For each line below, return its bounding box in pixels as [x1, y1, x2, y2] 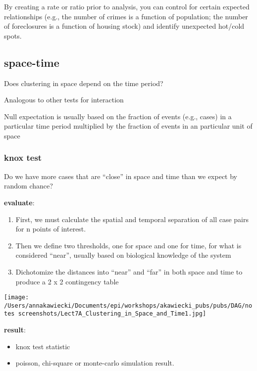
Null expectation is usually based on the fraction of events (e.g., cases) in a [4, 111, 232, 121]
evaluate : [4, 197, 35, 207]
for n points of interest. [15, 224, 86, 234]
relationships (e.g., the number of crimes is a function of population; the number [4, 11, 248, 21]
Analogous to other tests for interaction [4, 94, 124, 105]
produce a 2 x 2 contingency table [15, 276, 119, 286]
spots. [4, 30, 22, 41]
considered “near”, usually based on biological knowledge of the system [15, 250, 231, 260]
